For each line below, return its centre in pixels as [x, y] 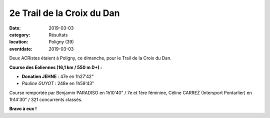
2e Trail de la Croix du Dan [64, 13]
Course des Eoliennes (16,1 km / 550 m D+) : [55, 67]
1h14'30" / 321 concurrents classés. [46, 99]
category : [20, 34]
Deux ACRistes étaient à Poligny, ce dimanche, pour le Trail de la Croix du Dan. [90, 58]
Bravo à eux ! [23, 109]
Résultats [58, 34]
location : [19, 42]
